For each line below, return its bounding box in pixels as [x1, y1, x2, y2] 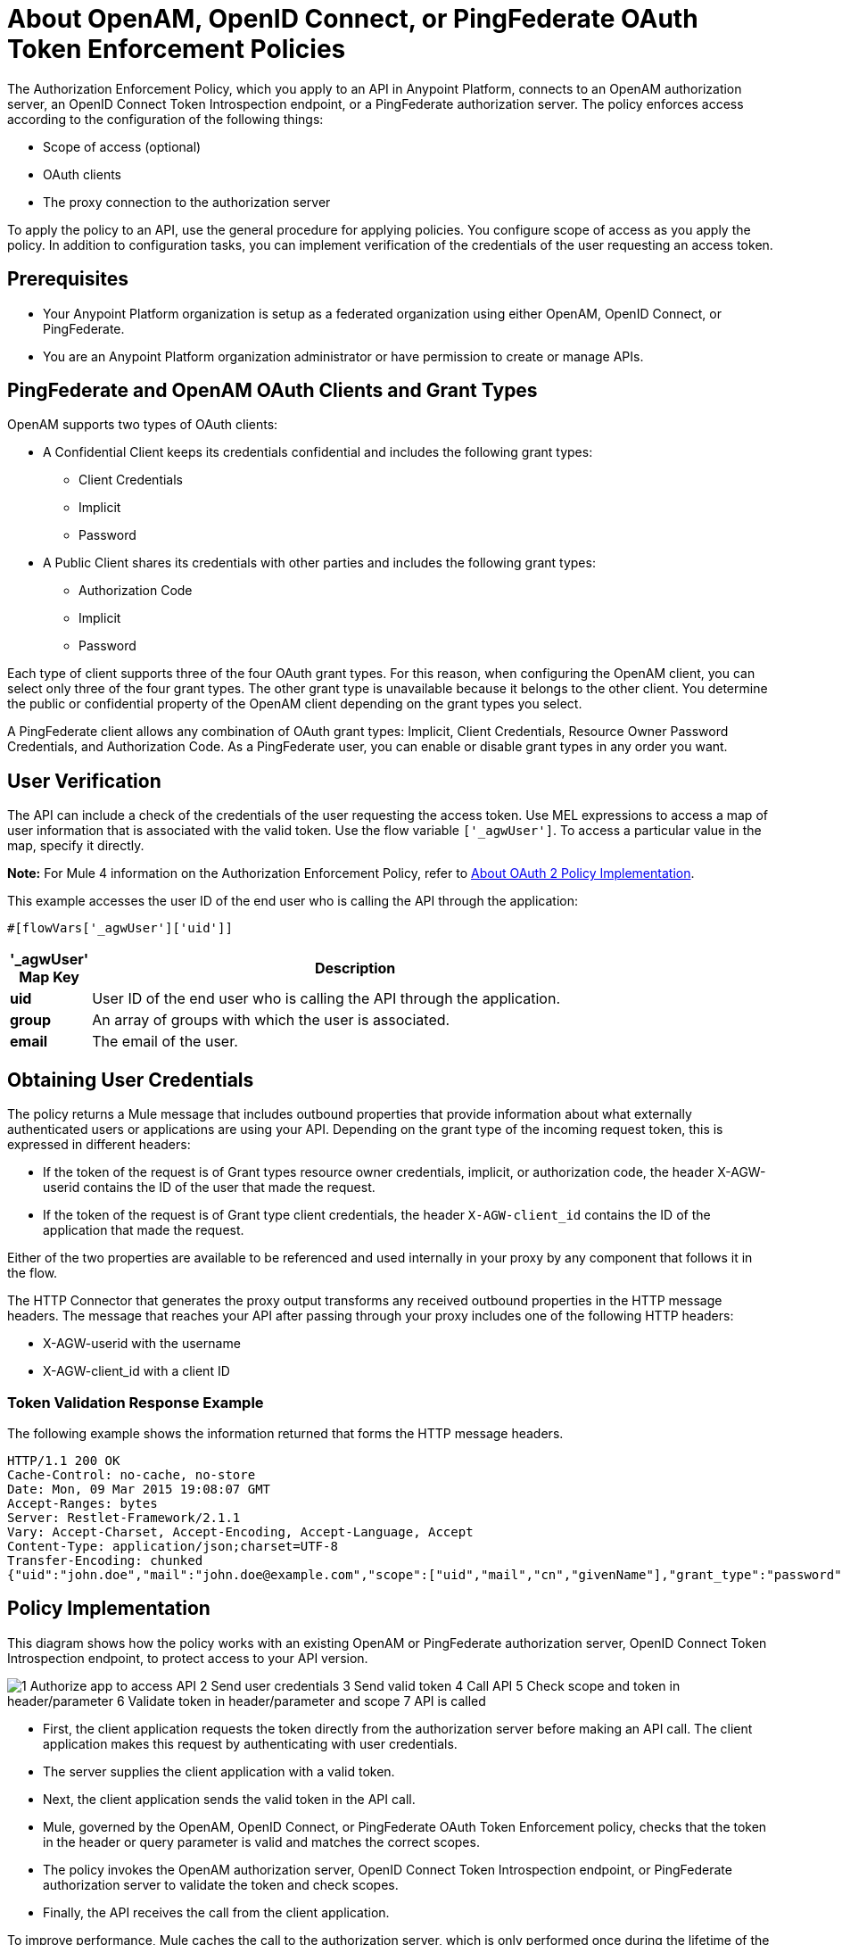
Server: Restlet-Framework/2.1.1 [7, 1510, 241, 1525]
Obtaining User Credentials [7, 1068, 254, 1091]
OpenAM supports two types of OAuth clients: [7, 417, 278, 433]
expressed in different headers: [7, 1137, 191, 1153]
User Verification [7, 769, 161, 792]
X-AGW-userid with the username [43, 1336, 241, 1352]
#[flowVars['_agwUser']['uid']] [7, 921, 233, 936]
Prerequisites [7, 268, 128, 291]
